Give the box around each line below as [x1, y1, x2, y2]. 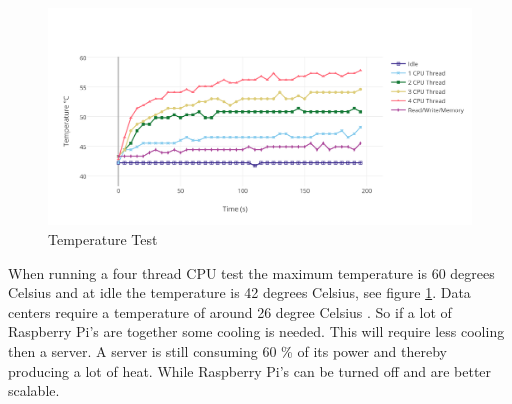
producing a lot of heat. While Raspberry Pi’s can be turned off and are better [8, 360, 492, 381]
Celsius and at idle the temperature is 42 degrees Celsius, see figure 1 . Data [8, 282, 471, 303]
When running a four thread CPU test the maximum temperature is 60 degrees [8, 262, 495, 283]
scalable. [8, 380, 60, 401]
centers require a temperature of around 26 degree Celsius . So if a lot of [8, 301, 452, 322]
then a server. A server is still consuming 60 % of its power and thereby [8, 340, 447, 361]
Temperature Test [48, 228, 158, 249]
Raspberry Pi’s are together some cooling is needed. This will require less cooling [8, 321, 505, 342]
